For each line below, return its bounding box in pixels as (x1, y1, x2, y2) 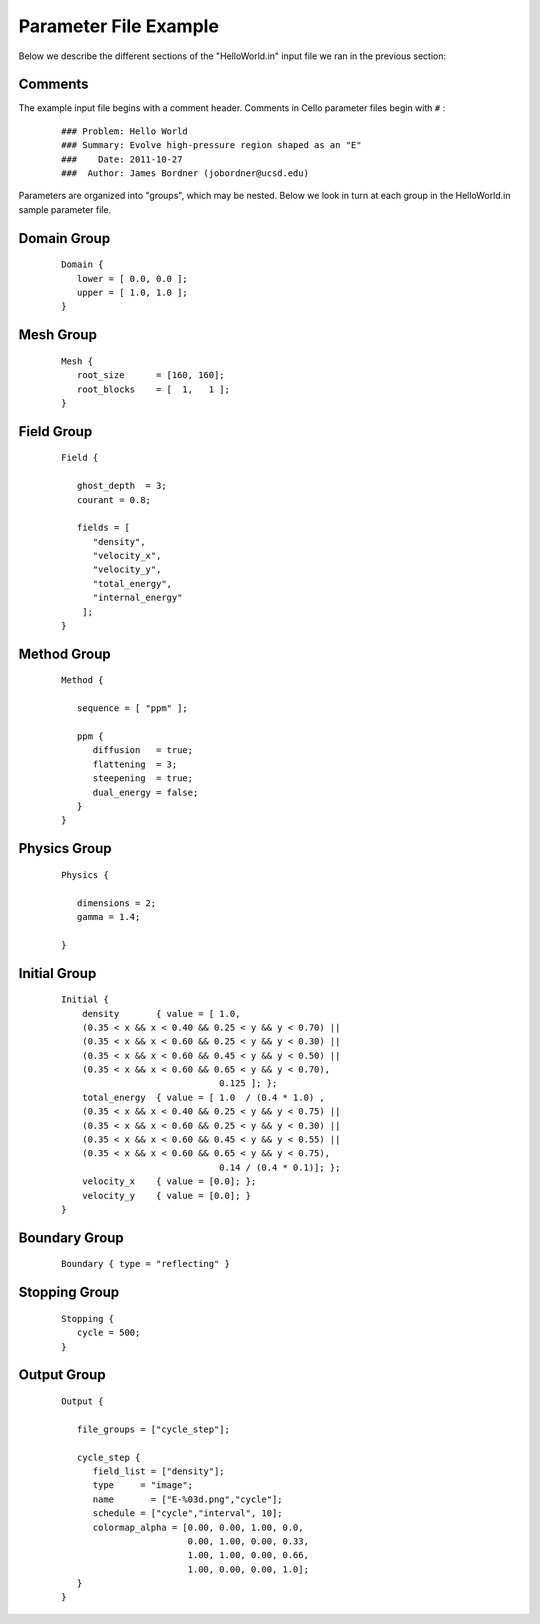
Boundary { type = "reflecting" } (61, 1258, 230, 1270)
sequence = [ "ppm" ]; (76, 703, 189, 714)
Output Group (18, 1366, 106, 1384)
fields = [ (76, 522, 130, 534)
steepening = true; (92, 773, 194, 784)
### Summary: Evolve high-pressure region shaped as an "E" (61, 140, 362, 151)
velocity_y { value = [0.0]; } (81, 1190, 252, 1201)
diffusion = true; (92, 745, 194, 756)
